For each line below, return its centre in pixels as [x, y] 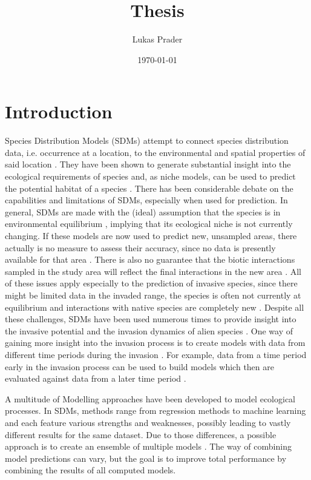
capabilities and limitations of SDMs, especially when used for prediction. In [146, 200]
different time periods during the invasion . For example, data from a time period [156, 354]
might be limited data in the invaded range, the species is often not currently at [153, 295]
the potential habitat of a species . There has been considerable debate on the [149, 188]
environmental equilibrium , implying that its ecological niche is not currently [149, 224]
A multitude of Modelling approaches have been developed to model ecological [150, 398]
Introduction [59, 111]
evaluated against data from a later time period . [96, 378]
